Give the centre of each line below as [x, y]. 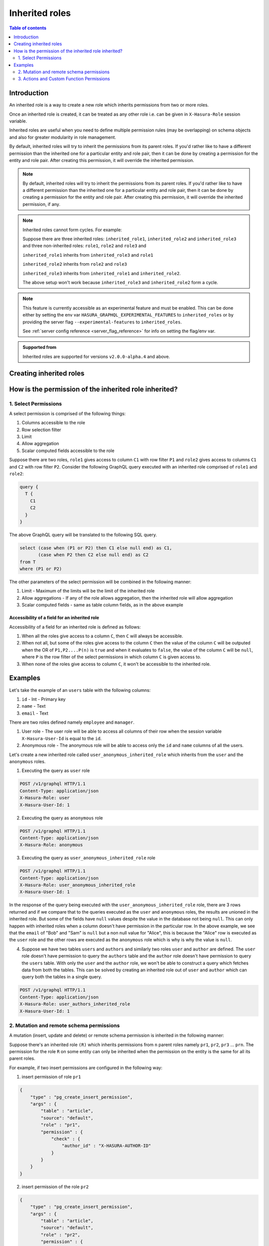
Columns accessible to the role [54, 423]
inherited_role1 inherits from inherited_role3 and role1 [88, 255]
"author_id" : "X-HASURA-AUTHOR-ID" [106, 1146]
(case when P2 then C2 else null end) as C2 [93, 555]
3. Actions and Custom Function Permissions [64, 79]
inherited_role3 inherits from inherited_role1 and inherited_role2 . [102, 273]
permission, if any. [42, 204]
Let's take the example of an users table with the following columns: [80, 690]
